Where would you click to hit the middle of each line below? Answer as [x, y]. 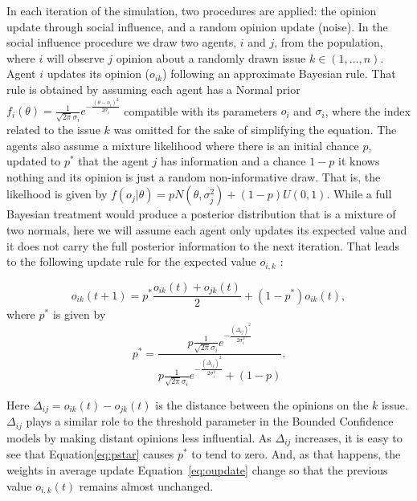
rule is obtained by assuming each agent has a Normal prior [153, 89]
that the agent [113, 161]
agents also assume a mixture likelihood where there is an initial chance [183, 145]
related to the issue [53, 129]
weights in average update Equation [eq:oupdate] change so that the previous [197, 469]
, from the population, [329, 42]
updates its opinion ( [98, 73]
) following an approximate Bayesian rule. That [279, 73]
